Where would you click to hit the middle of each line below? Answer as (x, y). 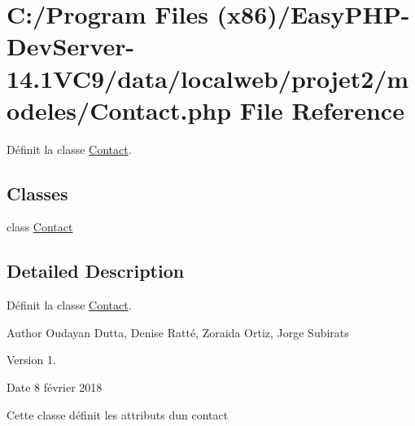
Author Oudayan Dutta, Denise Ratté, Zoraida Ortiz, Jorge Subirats (178, 332)
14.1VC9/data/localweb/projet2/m (208, 78)
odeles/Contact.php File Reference (205, 110)
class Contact (40, 227)
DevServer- (71, 46)
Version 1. (31, 360)
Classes (37, 193)
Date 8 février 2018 (55, 387)
